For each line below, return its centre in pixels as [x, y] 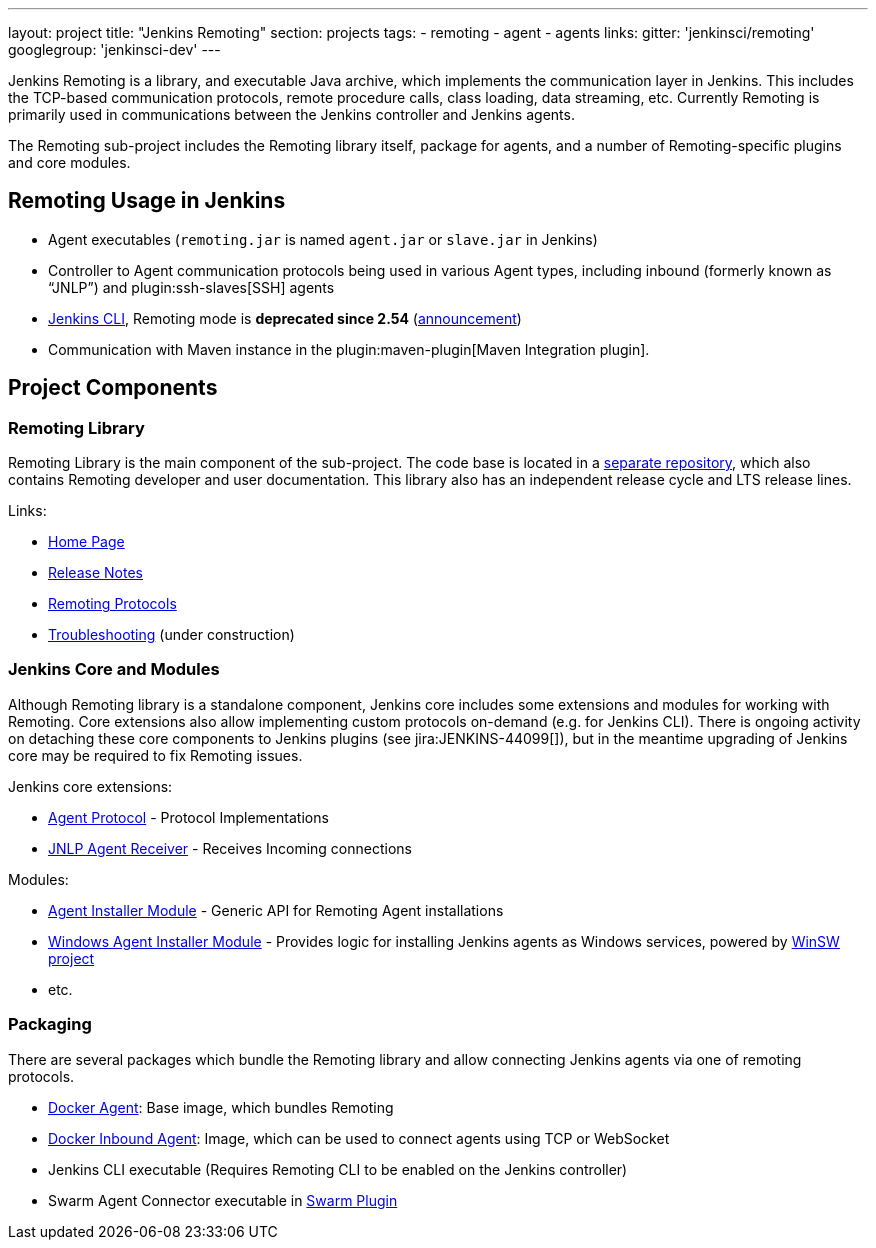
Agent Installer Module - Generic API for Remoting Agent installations [276, 910]
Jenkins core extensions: [90, 786]
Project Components [113, 388]
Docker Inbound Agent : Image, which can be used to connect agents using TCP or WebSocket [359, 1138]
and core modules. [69, 162]
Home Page [86, 542]
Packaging [50, 1024]
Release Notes [95, 573]
